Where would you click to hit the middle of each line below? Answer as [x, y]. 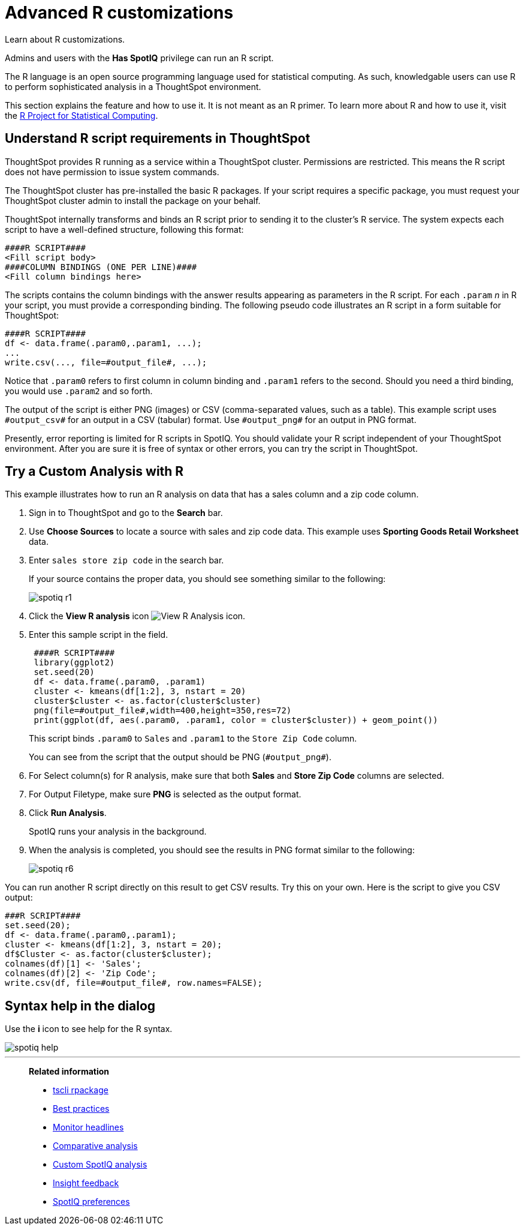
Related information [69, 1072]
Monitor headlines [88, 1127]
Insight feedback [86, 1183]
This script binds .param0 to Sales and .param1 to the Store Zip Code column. [193, 739]
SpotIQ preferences [91, 1202]
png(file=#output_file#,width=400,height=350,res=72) [163, 711]
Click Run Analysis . [68, 813]
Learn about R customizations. [65, 39]
